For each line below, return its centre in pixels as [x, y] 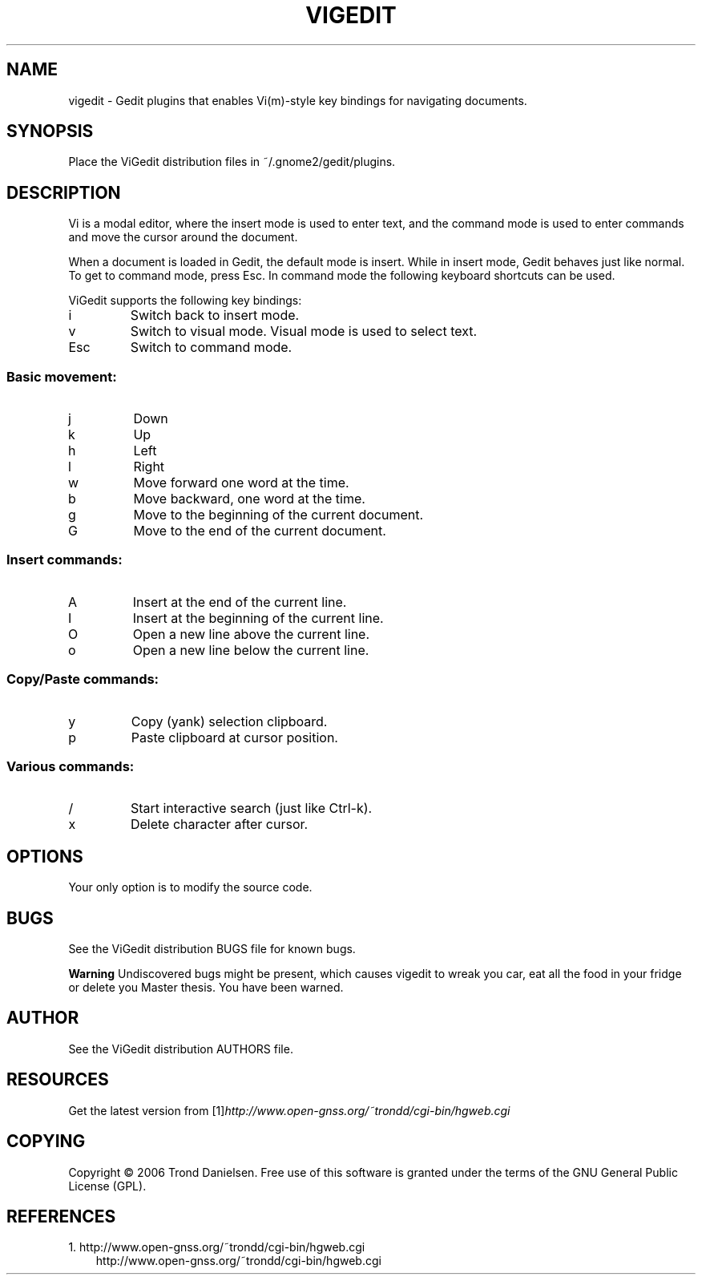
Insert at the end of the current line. [240, 602]
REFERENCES [61, 1216]
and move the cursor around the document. [183, 237]
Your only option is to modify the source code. [190, 887]
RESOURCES [58, 1080]
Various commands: [71, 766]
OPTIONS [45, 856]
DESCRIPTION [64, 192]
